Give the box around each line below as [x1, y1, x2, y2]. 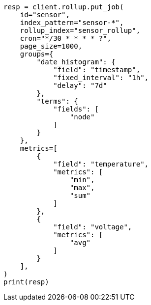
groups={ [20, 50, 54, 58]
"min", [69, 176, 95, 184]
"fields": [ [53, 105, 99, 113]
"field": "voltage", [53, 223, 132, 231]
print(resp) [3, 278, 49, 286]
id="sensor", [20, 11, 70, 19]
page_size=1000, [20, 42, 83, 50]
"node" [69, 113, 95, 121]
